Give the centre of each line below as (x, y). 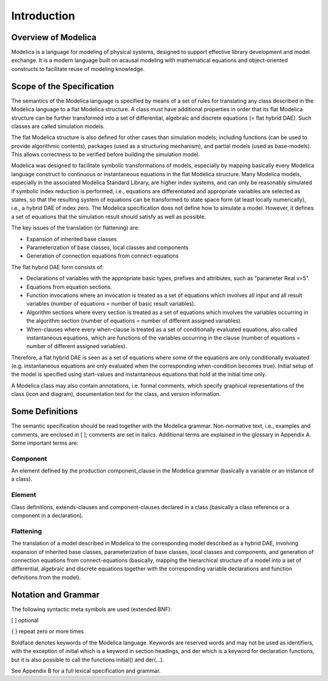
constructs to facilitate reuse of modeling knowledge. (78, 69)
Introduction (43, 16)
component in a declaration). (47, 515)
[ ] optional (25, 620)
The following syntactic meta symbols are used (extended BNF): (92, 609)
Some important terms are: (45, 443)
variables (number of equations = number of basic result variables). (111, 304)
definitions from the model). (46, 577)
